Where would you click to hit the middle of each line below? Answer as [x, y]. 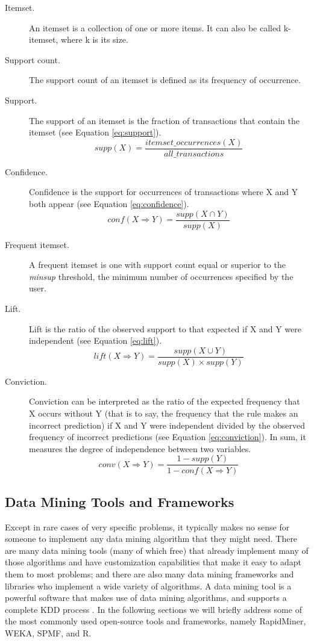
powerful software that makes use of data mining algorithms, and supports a [146, 598]
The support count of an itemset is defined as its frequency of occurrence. [165, 80]
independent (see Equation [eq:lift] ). [96, 340]
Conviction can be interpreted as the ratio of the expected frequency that [165, 401]
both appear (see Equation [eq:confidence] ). [109, 203]
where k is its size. [94, 39]
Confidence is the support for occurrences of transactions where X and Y [164, 192]
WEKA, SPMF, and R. [48, 633]
